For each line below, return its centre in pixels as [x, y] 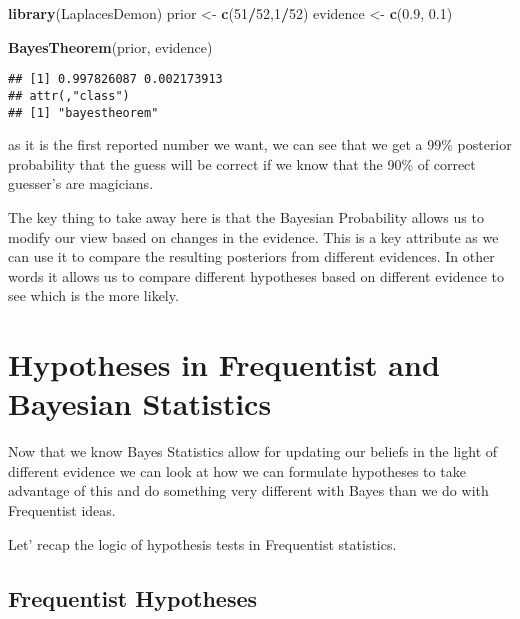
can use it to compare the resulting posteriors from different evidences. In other [251, 256]
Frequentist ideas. [62, 510]
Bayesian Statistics [140, 403]
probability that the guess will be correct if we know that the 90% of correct [242, 163]
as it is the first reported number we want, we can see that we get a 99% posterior [260, 144]
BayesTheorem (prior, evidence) [110, 46]
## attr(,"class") [69, 95]
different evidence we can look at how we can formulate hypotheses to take [237, 470]
